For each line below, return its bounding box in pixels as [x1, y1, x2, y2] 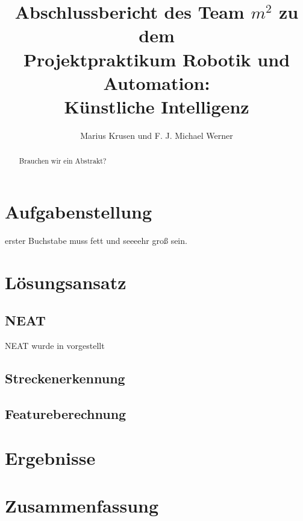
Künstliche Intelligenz [64, 94, 249, 118]
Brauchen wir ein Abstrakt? [19, 156, 107, 166]
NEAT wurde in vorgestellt [5, 339, 105, 352]
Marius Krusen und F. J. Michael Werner [80, 129, 233, 141]
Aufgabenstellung [5, 199, 152, 223]
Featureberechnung [5, 404, 127, 423]
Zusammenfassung [5, 493, 159, 517]
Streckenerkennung [5, 369, 125, 388]
